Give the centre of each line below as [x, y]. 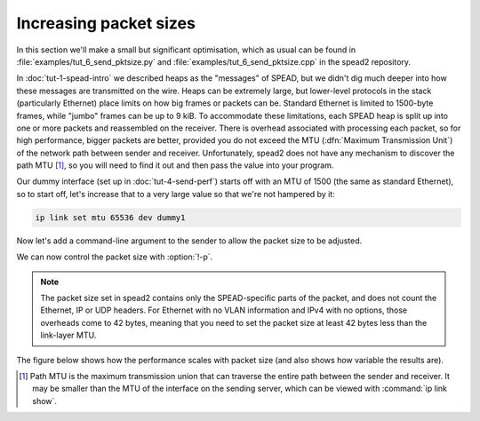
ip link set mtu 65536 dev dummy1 [110, 217]
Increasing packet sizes [106, 23]
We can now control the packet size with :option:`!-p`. [115, 257]
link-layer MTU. [68, 335]
